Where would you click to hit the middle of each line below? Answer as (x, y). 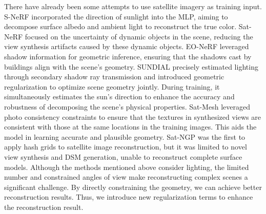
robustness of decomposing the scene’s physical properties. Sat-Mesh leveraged (127, 106)
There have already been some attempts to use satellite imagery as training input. (133, 6)
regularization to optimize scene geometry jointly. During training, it (112, 86)
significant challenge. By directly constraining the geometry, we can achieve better (133, 187)
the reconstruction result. (44, 207)
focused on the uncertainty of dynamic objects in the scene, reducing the (139, 36)
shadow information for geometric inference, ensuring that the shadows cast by (128, 56)
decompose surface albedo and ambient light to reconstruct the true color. (120, 26)
